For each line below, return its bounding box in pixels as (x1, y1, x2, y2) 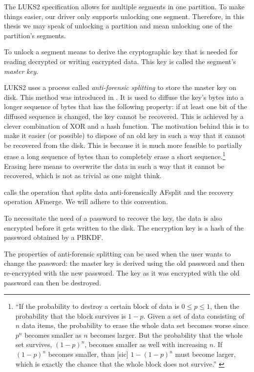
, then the (210, 301, 239, 311)
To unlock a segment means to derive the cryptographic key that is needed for (4, 46, 238, 57)
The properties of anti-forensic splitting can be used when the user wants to (4, 248, 231, 258)
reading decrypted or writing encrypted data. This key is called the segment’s (4, 56, 236, 66)
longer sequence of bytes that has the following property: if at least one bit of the (4, 101, 247, 112)
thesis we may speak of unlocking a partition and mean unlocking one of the (4, 21, 233, 31)
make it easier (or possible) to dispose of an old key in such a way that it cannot (4, 130, 245, 140)
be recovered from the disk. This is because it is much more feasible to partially (4, 139, 242, 150)
